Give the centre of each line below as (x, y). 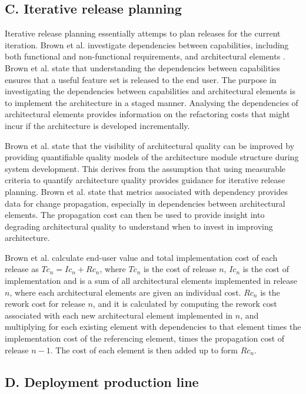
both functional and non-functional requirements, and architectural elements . (145, 56)
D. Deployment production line (102, 381)
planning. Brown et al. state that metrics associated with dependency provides (146, 191)
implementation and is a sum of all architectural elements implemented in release (151, 281)
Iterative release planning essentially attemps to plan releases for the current (143, 33)
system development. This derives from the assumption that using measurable (145, 168)
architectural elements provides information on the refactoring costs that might (147, 114)
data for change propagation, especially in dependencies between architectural (145, 203)
